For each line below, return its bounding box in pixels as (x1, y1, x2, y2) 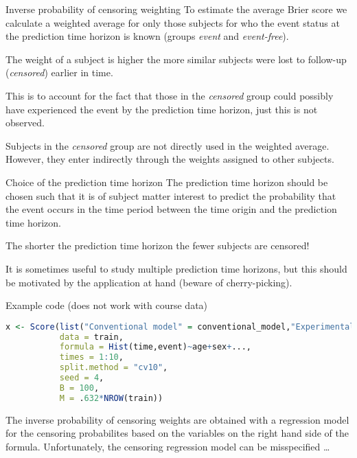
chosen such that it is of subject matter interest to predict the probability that (5, 188, 336, 203)
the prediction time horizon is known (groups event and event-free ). (5, 29, 289, 43)
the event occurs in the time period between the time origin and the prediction (5, 202, 337, 216)
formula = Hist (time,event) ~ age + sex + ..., (59, 342, 252, 352)
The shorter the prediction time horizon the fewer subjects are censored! (5, 238, 310, 253)
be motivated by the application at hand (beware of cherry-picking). (5, 275, 292, 289)
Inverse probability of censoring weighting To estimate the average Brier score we (5, 2, 347, 16)
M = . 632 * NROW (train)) (59, 393, 163, 403)
